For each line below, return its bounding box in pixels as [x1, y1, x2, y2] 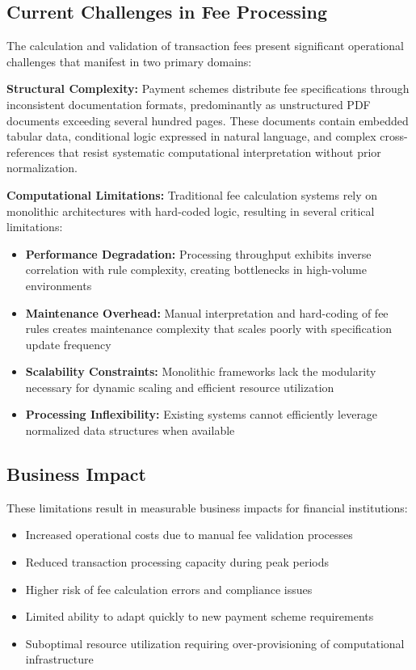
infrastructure [25, 651, 94, 668]
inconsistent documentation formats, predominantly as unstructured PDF [6, 95, 371, 112]
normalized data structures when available [25, 422, 235, 439]
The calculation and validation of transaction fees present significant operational [6, 37, 405, 54]
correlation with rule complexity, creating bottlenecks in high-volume [25, 261, 367, 278]
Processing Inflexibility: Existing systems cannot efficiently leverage [25, 406, 378, 423]
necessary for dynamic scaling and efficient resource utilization [25, 378, 334, 395]
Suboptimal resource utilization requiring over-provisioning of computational [25, 634, 405, 651]
